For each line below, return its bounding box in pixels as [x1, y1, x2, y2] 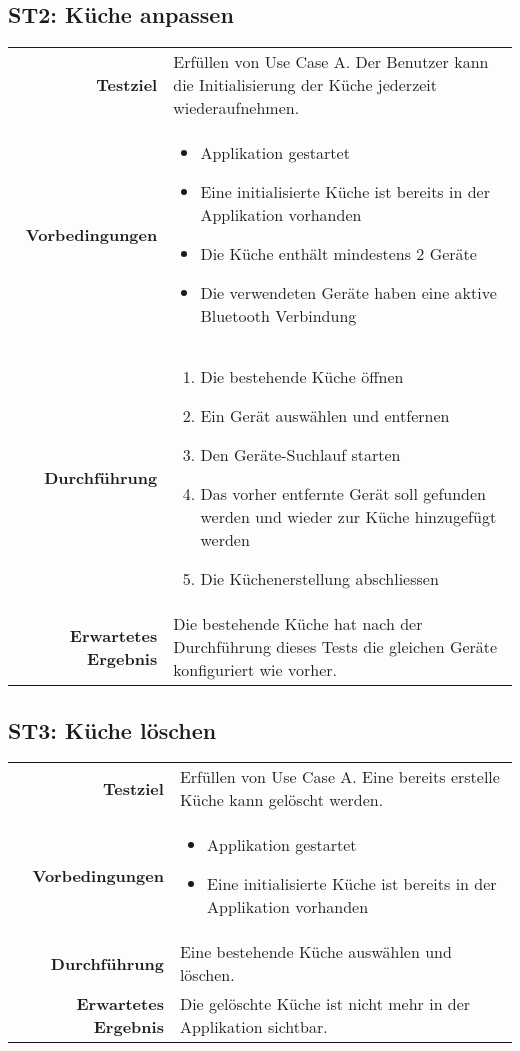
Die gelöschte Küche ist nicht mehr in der [179, 992, 471, 1016]
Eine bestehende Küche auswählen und [179, 940, 452, 964]
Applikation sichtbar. [179, 1015, 328, 1039]
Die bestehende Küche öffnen [200, 365, 404, 389]
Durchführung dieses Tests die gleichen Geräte [173, 635, 498, 659]
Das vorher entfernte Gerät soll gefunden [200, 482, 487, 506]
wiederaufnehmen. [173, 96, 300, 120]
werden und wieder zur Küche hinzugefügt [200, 505, 497, 529]
